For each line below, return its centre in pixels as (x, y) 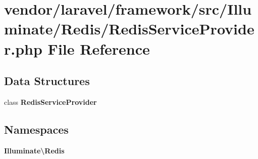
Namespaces (36, 129)
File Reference (99, 48)
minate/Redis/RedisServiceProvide (129, 29)
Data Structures (47, 81)
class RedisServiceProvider (50, 102)
